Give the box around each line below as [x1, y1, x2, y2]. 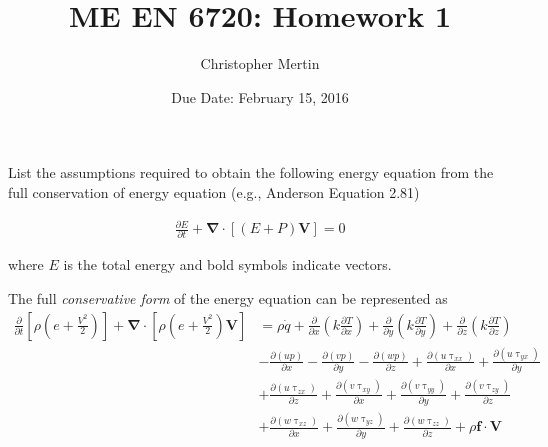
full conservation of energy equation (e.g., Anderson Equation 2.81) [8, 181, 420, 202]
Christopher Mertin [200, 53, 320, 74]
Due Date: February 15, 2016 [171, 86, 349, 107]
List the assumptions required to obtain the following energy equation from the [8, 162, 494, 183]
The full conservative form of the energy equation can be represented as [8, 287, 448, 308]
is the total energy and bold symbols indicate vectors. [63, 254, 392, 275]
